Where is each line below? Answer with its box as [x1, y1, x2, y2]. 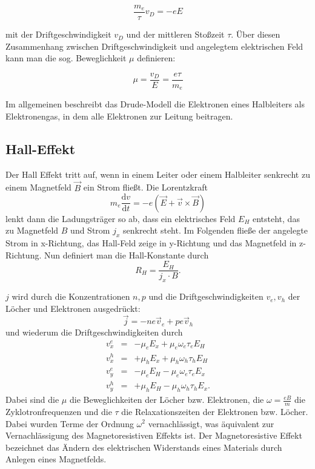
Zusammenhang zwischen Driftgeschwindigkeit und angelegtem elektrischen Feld [5, 39, 303, 52]
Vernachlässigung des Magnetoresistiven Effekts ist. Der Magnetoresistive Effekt [5, 429, 302, 442]
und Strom [70, 224, 110, 237]
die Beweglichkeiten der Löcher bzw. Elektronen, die [69, 393, 264, 406]
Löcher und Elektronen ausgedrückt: [5, 302, 141, 314]
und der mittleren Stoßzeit [126, 28, 225, 41]
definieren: [137, 52, 176, 64]
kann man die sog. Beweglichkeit [5, 52, 127, 64]
